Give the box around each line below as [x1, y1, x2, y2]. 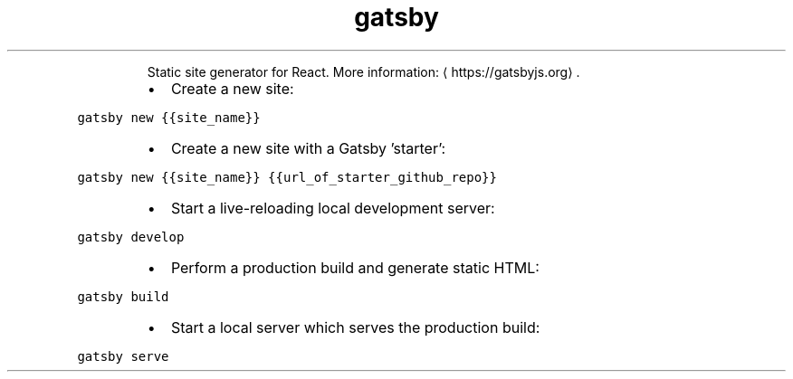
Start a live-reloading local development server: [170, 198, 495, 217]
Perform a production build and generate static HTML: [170, 258, 540, 277]
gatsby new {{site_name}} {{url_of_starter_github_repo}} [77, 169, 497, 185]
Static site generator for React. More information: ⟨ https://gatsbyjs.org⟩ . [147, 63, 580, 80]
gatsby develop [77, 229, 185, 244]
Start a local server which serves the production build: [170, 317, 540, 336]
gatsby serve [77, 348, 169, 364]
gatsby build [77, 289, 169, 304]
